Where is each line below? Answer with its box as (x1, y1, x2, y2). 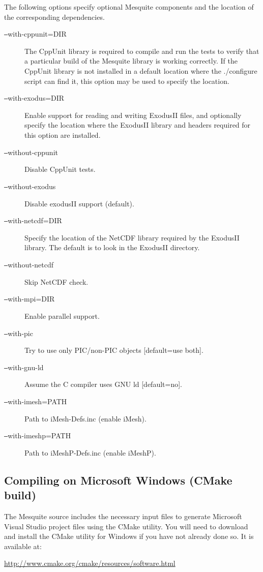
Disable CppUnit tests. (24, 164, 96, 174)
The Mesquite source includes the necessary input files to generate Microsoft (4, 511, 242, 522)
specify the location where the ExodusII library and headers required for (24, 119, 251, 130)
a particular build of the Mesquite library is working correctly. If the (24, 55, 238, 66)
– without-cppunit (4, 146, 58, 157)
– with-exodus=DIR (4, 93, 65, 103)
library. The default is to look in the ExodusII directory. (24, 242, 200, 253)
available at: (4, 540, 42, 551)
